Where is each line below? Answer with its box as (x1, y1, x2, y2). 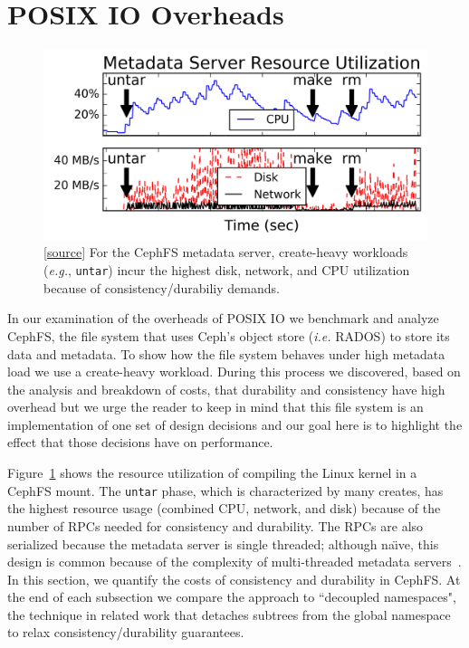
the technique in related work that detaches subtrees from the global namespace (7, 605, 451, 624)
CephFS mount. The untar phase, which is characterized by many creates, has (7, 481, 444, 500)
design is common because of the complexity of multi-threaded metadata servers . (7, 552, 462, 571)
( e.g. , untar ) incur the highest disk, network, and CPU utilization (43, 261, 410, 280)
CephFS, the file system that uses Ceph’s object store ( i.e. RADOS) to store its (7, 326, 450, 345)
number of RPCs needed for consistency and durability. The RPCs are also (7, 516, 424, 535)
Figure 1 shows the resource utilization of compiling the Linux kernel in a (7, 463, 417, 482)
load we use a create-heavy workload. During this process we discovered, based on (7, 362, 461, 381)
